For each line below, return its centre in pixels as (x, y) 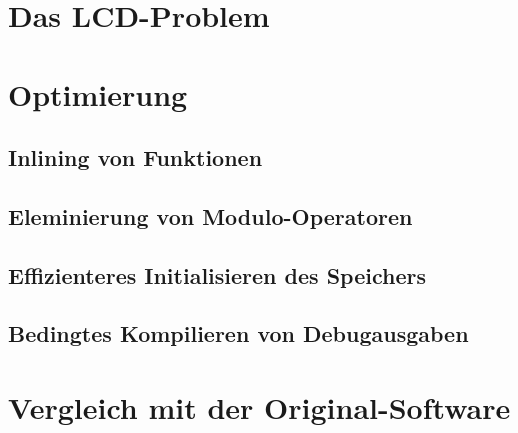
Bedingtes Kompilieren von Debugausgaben (238, 333)
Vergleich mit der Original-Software (259, 407)
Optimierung (98, 93)
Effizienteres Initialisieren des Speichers (217, 274)
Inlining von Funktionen (135, 157)
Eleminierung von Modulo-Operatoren (210, 215)
